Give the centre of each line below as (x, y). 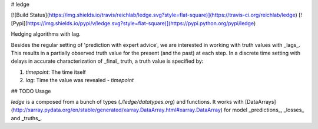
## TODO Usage (31, 91)
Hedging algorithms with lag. (46, 34)
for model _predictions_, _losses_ (264, 110)
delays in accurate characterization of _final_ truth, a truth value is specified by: (107, 61)
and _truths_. (26, 118)
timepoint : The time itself (56, 72)
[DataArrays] (260, 101)
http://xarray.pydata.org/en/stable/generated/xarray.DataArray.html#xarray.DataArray (117, 110)
